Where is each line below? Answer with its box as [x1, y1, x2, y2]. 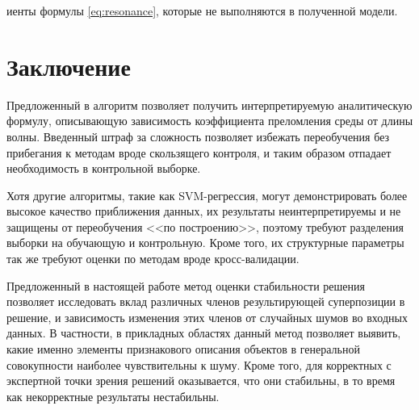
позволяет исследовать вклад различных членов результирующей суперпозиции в [6, 293, 405, 310]
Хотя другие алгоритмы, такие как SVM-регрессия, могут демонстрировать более [6, 186, 408, 203]
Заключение [6, 49, 131, 82]
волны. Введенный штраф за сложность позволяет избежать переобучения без [6, 128, 390, 144]
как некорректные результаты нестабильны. [6, 387, 220, 404]
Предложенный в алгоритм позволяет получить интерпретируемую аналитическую [6, 96, 413, 113]
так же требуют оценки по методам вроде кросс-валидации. [6, 250, 300, 267]
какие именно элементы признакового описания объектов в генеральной [6, 341, 360, 358]
